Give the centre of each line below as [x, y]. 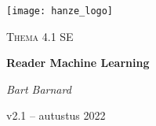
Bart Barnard [39, 89]
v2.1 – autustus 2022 [56, 115]
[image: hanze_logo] [60, 11]
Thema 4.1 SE [40, 36]
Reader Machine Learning [78, 63]
